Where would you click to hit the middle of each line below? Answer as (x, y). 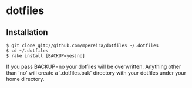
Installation (27, 32)
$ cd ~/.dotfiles (27, 51)
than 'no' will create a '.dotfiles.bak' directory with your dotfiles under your (96, 73)
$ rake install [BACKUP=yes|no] (46, 56)
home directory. (25, 79)
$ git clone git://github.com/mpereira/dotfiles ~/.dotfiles (82, 45)
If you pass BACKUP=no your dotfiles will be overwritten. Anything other (94, 66)
